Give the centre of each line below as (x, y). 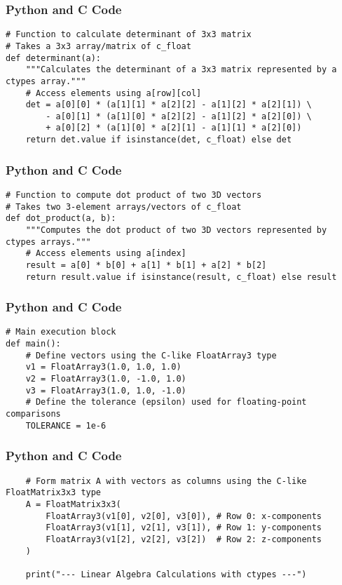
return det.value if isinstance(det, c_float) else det (159, 140)
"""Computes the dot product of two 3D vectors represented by (176, 230)
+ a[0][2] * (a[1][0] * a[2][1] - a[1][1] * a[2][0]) (174, 128)
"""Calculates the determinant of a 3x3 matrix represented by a (181, 70)
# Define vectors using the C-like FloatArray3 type (151, 355)
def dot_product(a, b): (61, 218)
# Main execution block (61, 332)
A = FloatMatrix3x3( (73, 504)
